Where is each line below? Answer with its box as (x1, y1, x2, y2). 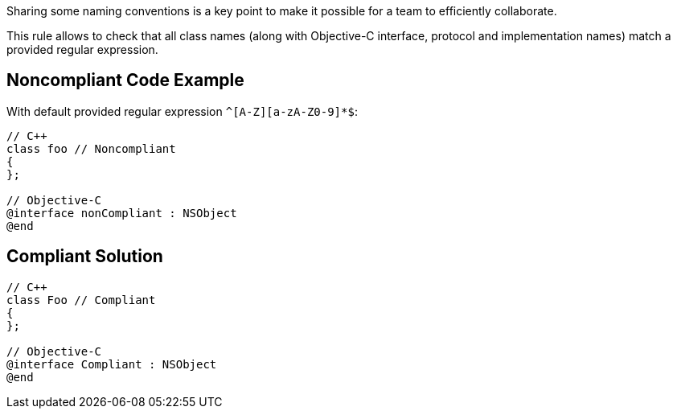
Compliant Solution (6, 246, 163, 267)
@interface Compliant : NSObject (6, 357, 217, 371)
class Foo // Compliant (6, 293, 156, 306)
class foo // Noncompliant (6, 142, 176, 155)
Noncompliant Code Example (6, 70, 244, 91)
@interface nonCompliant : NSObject (6, 206, 237, 220)
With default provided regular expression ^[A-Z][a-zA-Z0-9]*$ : (6, 104, 358, 118)
